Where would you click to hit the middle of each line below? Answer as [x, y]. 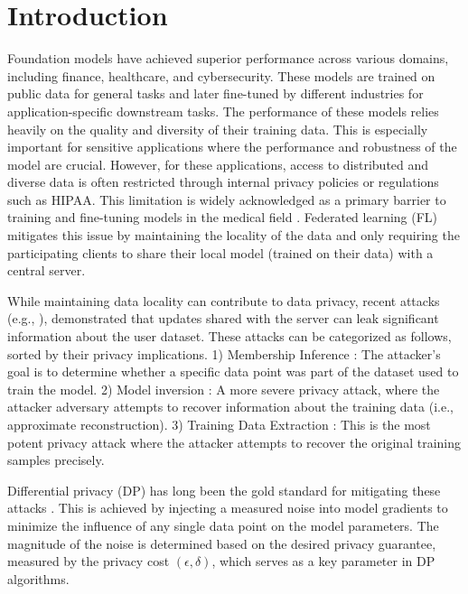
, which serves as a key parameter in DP [323, 561]
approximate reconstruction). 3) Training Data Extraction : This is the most [219, 424]
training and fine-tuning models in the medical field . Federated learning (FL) [223, 217]
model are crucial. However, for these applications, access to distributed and [218, 164]
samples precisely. [56, 460]
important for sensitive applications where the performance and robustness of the [232, 147]
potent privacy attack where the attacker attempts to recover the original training [234, 442]
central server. [47, 270]
